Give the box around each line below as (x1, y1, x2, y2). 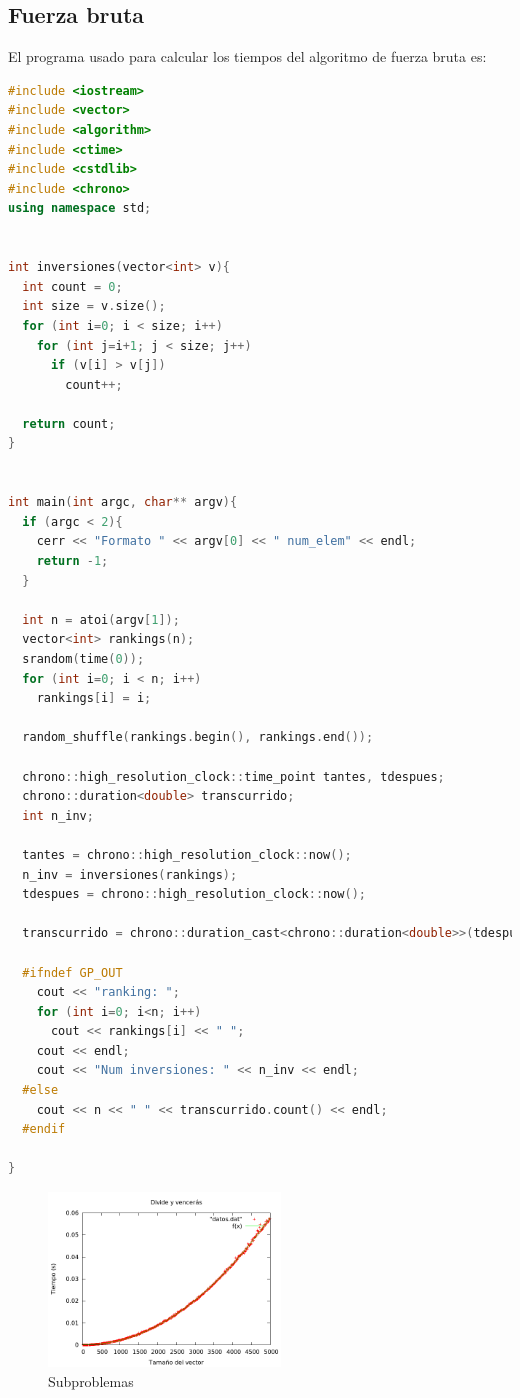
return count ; (22, 416, 116, 431)
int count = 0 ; (22, 279, 123, 294)
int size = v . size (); (22, 299, 166, 314)
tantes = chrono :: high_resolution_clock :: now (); (22, 847, 352, 862)
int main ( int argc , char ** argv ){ (8, 495, 238, 510)
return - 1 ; (36, 554, 109, 569)
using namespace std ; (8, 201, 152, 216)
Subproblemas (48, 1370, 134, 1391)
